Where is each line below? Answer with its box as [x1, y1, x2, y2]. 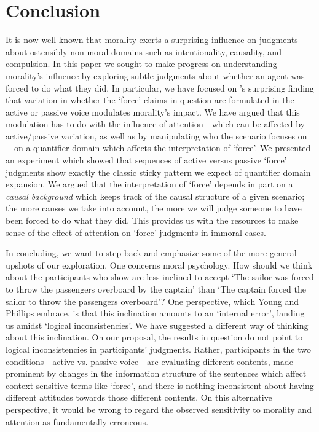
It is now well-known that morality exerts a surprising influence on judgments [6, 33, 298, 46]
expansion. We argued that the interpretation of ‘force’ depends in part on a [6, 178, 293, 190]
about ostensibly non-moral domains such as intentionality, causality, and [6, 45, 282, 58]
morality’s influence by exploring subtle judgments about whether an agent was [6, 69, 305, 82]
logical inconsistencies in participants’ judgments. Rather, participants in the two [6, 342, 312, 355]
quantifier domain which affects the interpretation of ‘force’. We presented [33, 141, 311, 154]
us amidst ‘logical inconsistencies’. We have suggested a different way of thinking [6, 318, 309, 331]
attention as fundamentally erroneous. [6, 415, 149, 428]
